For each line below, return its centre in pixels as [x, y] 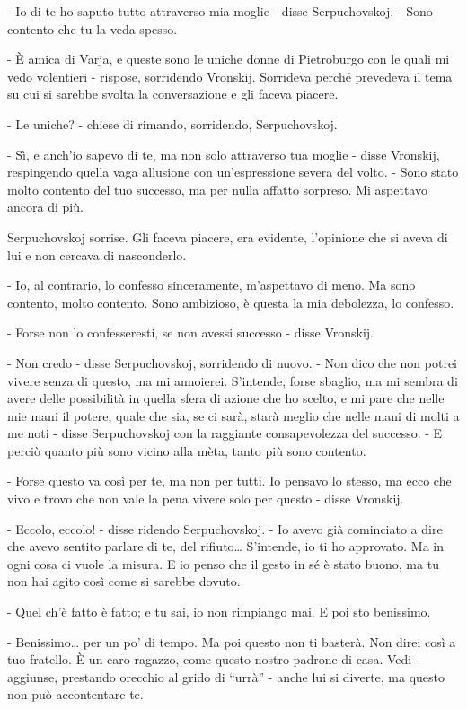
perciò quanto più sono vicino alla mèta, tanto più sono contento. [187, 450]
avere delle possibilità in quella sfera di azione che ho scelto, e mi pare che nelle [226, 398]
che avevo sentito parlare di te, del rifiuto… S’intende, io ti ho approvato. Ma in [226, 546]
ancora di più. [45, 207]
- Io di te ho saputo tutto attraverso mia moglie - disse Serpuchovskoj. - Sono [220, 11]
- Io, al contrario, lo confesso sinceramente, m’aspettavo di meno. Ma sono [211, 285]
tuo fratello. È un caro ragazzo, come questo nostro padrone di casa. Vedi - [214, 659]
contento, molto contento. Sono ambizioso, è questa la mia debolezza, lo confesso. [231, 302]
